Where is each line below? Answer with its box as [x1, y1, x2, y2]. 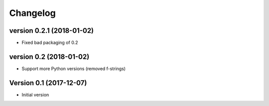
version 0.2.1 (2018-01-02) [9, 26, 94, 35]
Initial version [21, 92, 49, 98]
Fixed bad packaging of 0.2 [21, 40, 78, 46]
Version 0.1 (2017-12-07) [9, 79, 87, 87]
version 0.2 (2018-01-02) [9, 52, 90, 61]
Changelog [9, 7, 56, 18]
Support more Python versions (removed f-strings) [21, 65, 126, 72]
